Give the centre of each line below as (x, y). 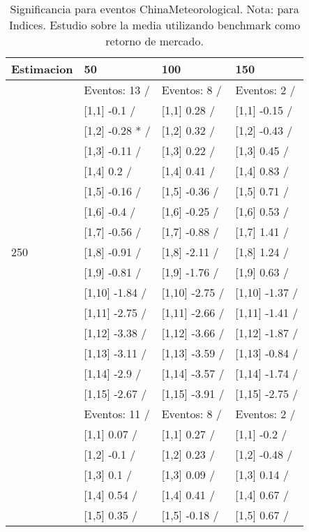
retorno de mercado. (154, 41)
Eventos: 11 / (117, 414)
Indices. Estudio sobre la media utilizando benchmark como (154, 25)
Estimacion (42, 69)
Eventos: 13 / (117, 90)
